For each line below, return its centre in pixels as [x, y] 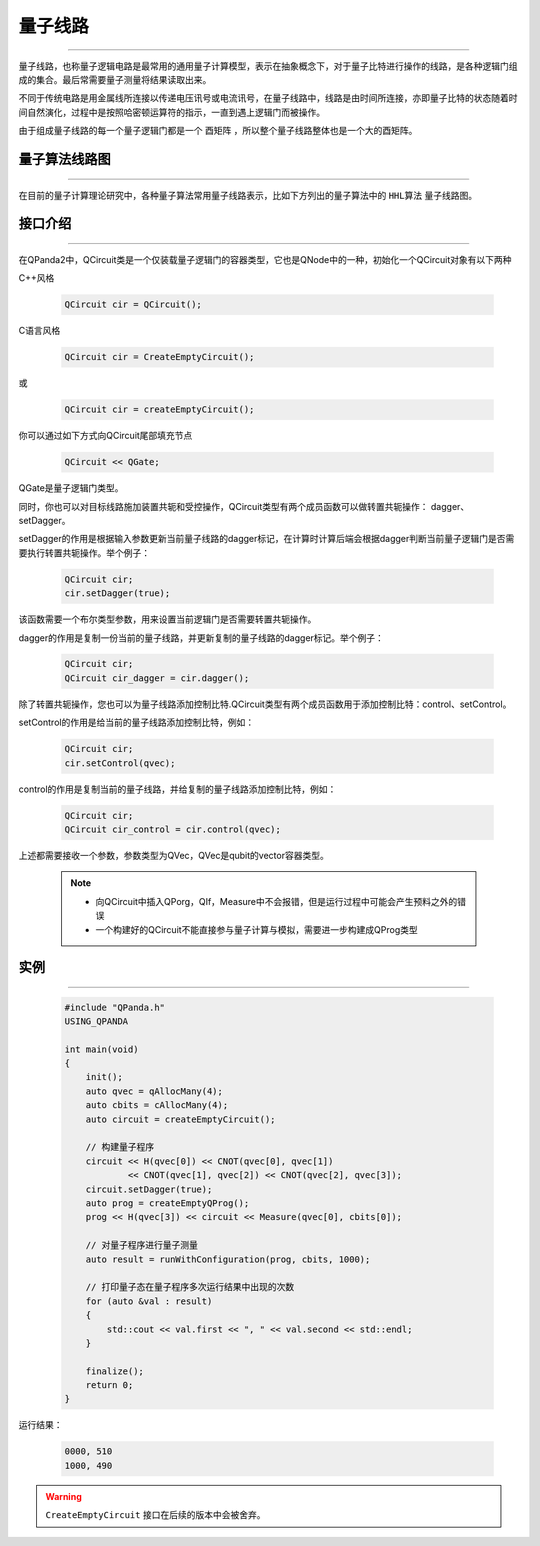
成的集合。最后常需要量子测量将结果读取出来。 [115, 79]
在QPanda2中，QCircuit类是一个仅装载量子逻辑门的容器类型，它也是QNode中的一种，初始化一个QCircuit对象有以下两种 [265, 259]
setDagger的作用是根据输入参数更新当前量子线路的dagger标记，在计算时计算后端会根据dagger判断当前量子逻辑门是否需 [266, 539]
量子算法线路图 [64, 158]
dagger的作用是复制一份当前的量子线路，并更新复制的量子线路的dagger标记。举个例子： [201, 637]
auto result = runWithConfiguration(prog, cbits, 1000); [228, 1259]
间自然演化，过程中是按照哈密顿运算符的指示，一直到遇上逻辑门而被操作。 [171, 112]
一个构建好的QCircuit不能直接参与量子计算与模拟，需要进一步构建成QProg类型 [257, 929]
